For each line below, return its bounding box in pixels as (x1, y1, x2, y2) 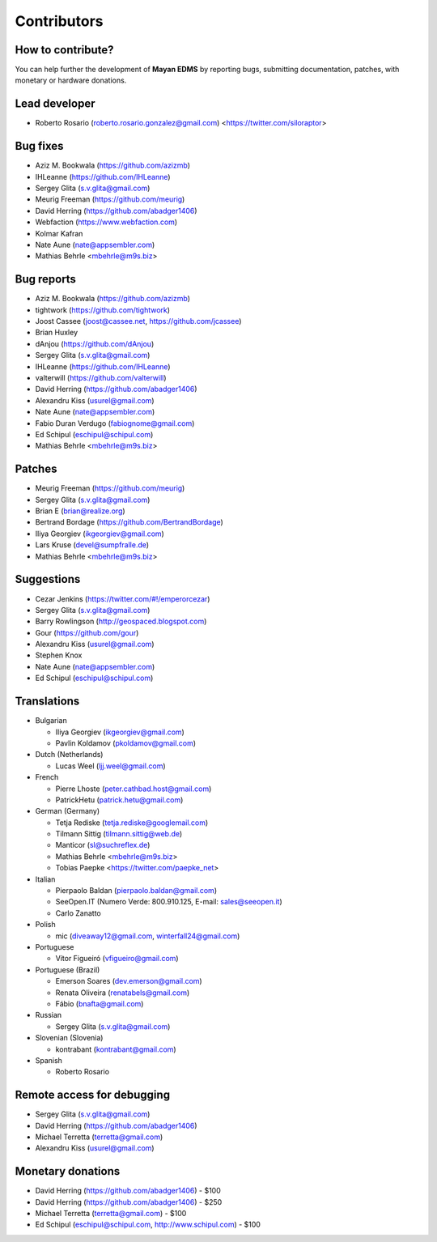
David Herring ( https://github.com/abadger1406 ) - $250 (35, 1197, 223, 1206)
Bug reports (15, 272, 77, 287)
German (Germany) (35, 806, 100, 816)
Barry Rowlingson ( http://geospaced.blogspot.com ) (35, 616, 207, 627)
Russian (35, 1010, 62, 1020)
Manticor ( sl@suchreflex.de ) (55, 840, 151, 850)
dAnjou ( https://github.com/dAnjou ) (35, 338, 155, 348)
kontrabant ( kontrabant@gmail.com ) (55, 1044, 177, 1054)
